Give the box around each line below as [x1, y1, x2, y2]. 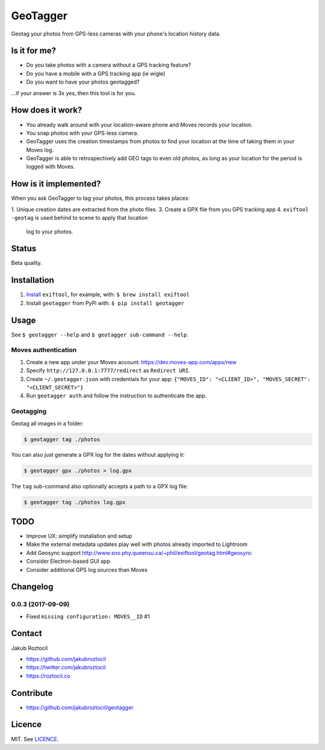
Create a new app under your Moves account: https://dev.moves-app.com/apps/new [26, 358, 237, 365]
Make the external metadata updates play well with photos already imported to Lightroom [26, 541, 248, 548]
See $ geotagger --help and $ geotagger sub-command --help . [11, 331, 189, 338]
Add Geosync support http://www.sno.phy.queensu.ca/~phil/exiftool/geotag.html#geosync [26, 549, 252, 556]
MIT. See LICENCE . [11, 735, 59, 743]
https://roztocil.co [26, 672, 70, 680]
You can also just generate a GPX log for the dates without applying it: [11, 451, 185, 459]
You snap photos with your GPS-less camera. [26, 129, 139, 137]
